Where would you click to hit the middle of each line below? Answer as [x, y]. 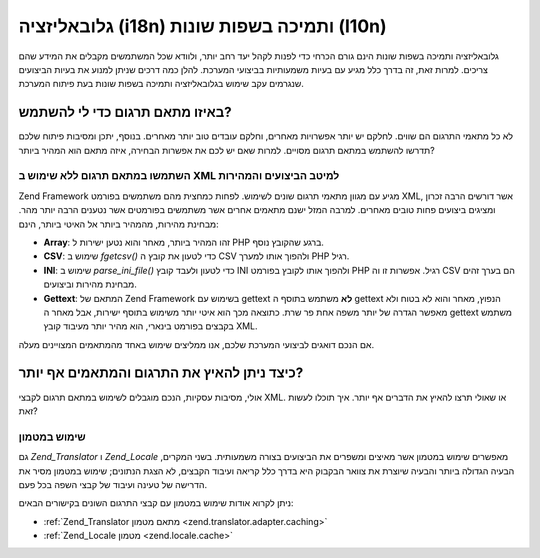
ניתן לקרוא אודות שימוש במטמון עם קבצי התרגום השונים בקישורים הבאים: [156, 503]
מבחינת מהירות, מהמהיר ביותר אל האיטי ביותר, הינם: [118, 224]
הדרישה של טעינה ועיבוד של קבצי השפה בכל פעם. [113, 484]
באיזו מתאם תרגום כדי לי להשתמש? [125, 112]
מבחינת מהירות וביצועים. [90, 284]
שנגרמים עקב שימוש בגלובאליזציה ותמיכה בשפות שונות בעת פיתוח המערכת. [161, 84]
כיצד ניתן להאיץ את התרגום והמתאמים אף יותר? [161, 373]
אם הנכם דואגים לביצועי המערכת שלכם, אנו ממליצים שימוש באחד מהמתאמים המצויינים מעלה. [196, 344]
